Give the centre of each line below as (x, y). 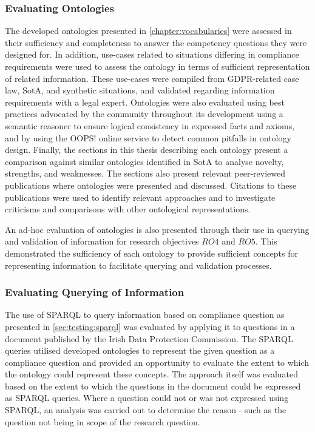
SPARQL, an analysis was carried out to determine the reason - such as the (146, 410)
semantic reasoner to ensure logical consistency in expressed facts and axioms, (150, 125)
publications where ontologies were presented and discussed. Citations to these (151, 185)
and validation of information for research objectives (102, 241)
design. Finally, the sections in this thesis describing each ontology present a (147, 150)
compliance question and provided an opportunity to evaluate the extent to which (157, 362)
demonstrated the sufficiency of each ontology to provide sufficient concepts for (151, 253)
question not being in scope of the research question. (103, 421)
